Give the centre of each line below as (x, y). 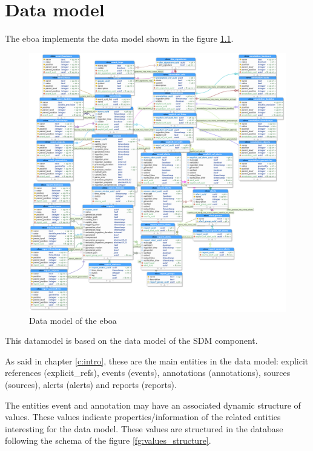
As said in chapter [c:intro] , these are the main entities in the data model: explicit (157, 360)
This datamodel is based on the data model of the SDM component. (131, 341)
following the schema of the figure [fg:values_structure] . (108, 440)
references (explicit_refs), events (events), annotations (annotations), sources (148, 373)
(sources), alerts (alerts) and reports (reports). (91, 385)
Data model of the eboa (73, 320)
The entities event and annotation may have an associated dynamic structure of (153, 405)
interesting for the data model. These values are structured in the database (144, 428)
